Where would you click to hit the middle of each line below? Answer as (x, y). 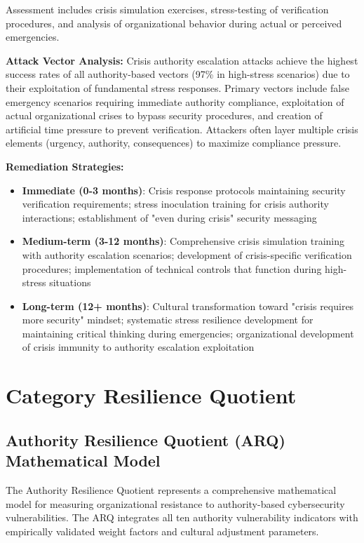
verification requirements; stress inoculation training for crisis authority (175, 204)
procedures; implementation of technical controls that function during (172, 268)
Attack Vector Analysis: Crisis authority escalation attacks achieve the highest (182, 60)
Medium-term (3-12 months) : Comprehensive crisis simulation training (183, 241)
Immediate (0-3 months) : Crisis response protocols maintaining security (184, 190)
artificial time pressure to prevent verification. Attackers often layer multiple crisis (182, 129)
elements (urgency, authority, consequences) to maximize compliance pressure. (174, 143)
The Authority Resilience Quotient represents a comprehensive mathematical (171, 490)
